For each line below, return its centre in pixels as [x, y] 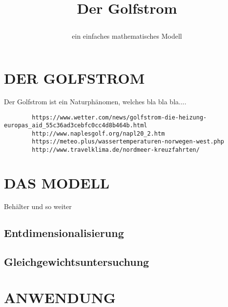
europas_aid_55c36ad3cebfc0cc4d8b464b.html [76, 126]
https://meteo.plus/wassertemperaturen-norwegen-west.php [128, 142]
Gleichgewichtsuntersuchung [77, 261]
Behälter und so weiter [38, 206]
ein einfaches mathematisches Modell [127, 36]
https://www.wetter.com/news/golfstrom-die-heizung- [119, 117]
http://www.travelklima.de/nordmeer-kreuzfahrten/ [116, 150]
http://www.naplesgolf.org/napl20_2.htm [98, 133]
